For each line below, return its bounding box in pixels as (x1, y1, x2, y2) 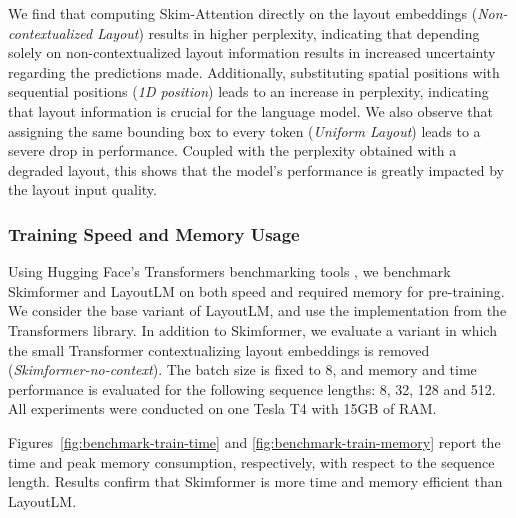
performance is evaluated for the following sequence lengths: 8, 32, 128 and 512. (8, 378, 496, 399)
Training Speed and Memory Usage (8, 221, 300, 246)
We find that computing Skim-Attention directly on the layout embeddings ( (8, 3, 478, 23)
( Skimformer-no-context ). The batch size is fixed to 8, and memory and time (8, 359, 477, 380)
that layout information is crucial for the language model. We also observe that (8, 100, 493, 121)
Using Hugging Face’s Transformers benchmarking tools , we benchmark (8, 261, 451, 282)
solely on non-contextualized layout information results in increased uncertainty (8, 42, 496, 63)
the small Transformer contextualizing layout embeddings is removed (8, 339, 430, 360)
